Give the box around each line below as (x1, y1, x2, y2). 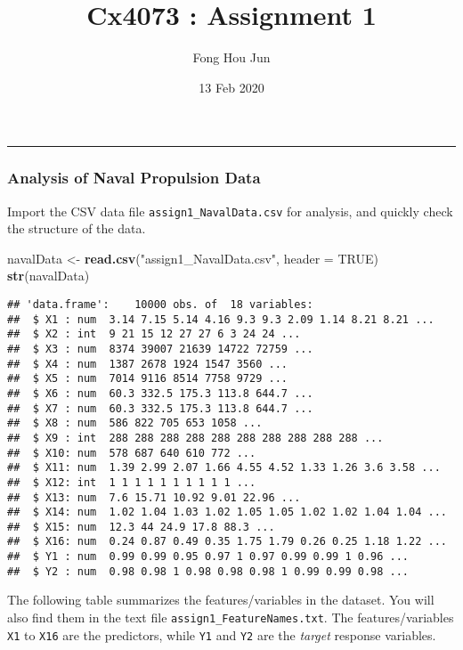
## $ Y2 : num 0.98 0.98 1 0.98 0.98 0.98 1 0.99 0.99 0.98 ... (7, 565, 410, 578)
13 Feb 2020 (199, 77, 264, 96)
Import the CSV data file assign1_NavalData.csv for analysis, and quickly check (7, 201, 453, 220)
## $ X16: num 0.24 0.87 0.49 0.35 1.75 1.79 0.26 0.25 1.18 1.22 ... (7, 535, 447, 548)
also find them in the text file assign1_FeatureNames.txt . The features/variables (7, 608, 454, 627)
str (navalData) (7, 266, 90, 285)
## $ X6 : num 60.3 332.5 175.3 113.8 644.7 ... (7, 386, 313, 400)
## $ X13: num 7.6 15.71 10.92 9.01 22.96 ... (7, 491, 301, 504)
